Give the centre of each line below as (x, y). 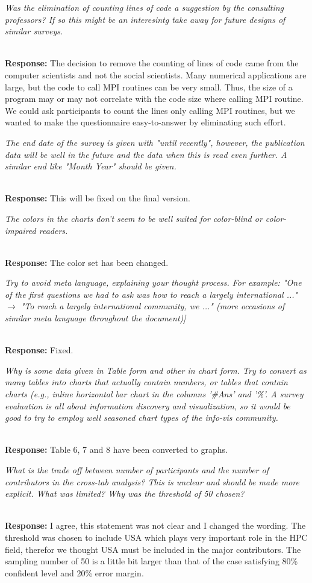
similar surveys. (34, 31)
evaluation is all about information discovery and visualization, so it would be (148, 405)
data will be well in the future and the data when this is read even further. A (146, 154)
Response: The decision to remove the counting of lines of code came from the (152, 63)
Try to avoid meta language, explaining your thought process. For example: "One (153, 282)
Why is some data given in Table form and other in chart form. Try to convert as (156, 370)
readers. (53, 230)
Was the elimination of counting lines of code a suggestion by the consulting (145, 7)
